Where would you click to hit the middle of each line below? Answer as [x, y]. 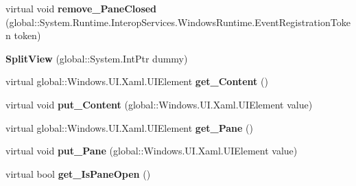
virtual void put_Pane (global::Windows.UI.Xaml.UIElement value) [152, 151]
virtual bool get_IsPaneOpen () [78, 173]
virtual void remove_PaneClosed [81, 8]
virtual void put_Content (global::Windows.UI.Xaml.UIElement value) [159, 104]
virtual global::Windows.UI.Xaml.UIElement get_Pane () [129, 127]
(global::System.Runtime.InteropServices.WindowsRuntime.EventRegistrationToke [178, 22]
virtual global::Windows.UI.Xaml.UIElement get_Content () [137, 81]
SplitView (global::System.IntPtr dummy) [97, 58]
